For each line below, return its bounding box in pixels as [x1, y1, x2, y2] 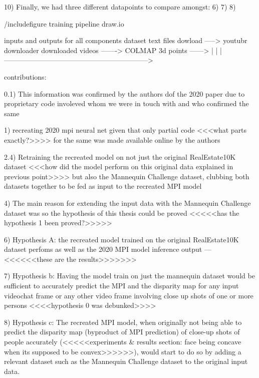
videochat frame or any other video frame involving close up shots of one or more [4, 290, 253, 300]
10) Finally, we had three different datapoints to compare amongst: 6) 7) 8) [4, 2, 236, 12]
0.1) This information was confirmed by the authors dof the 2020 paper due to [4, 88, 245, 99]
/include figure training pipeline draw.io [4, 18, 124, 29]
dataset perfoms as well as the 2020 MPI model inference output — [4, 244, 211, 254]
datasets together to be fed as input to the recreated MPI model [4, 181, 202, 191]
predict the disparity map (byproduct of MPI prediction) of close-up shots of [4, 326, 240, 337]
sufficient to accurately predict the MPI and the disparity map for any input [4, 280, 239, 291]
